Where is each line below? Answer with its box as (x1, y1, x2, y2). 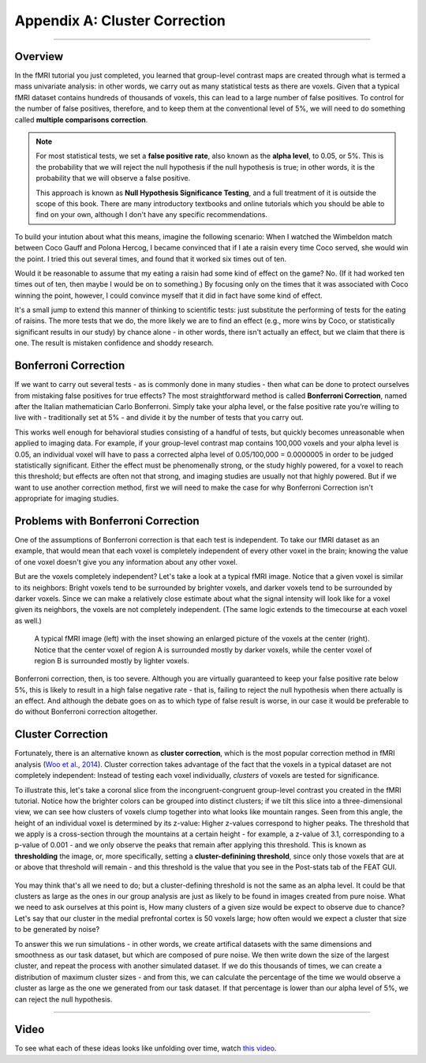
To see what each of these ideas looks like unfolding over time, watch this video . (14, 1043, 277, 1054)
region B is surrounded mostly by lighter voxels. (34, 655, 189, 665)
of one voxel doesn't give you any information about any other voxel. (14, 557, 238, 566)
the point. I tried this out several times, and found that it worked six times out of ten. (14, 254, 287, 264)
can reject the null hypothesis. (14, 994, 113, 1004)
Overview (14, 50, 64, 63)
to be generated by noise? (14, 925, 100, 934)
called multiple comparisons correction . (14, 115, 148, 124)
